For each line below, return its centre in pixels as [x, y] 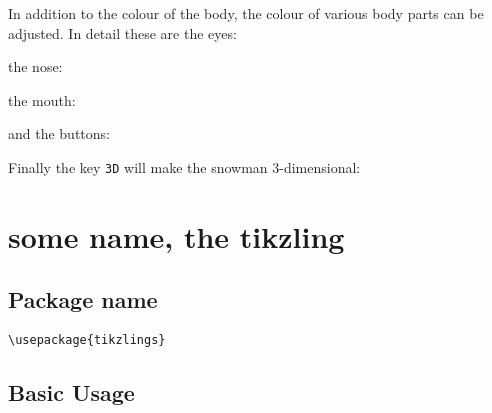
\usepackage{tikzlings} [87, 340]
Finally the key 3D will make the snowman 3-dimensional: [184, 166]
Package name [83, 299]
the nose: [35, 66]
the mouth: [42, 99]
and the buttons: [59, 133]
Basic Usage [71, 392]
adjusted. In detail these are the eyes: [122, 32]
